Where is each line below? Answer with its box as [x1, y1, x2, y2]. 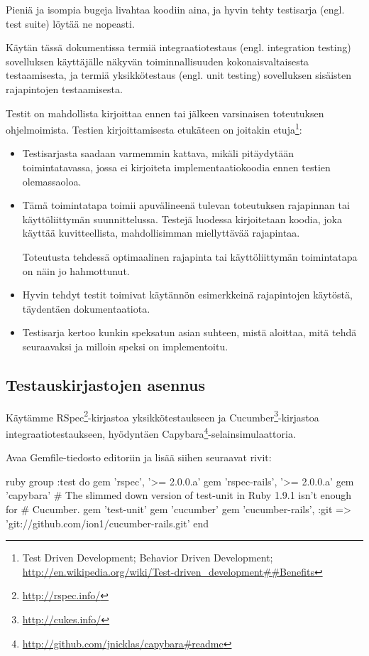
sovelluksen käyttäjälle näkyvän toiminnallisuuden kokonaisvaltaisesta [6, 53, 309, 68]
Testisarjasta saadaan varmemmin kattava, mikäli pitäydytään [22, 146, 294, 161]
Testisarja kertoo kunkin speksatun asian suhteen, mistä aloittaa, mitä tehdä [22, 325, 357, 340]
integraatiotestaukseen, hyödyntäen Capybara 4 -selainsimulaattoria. [6, 424, 296, 441]
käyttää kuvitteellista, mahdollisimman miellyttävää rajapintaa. [22, 225, 300, 240]
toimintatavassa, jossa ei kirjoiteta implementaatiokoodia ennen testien [22, 160, 331, 174]
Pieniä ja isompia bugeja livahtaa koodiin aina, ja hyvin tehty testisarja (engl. [6, 2, 345, 16]
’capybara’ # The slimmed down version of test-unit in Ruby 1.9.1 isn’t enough [6, 488, 352, 502]
